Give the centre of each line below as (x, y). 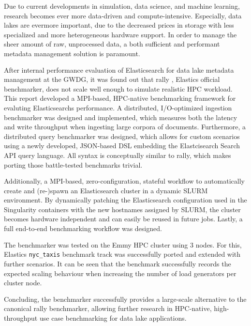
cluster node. (23, 283)
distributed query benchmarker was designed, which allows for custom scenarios (122, 136)
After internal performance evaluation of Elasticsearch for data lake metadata (119, 70)
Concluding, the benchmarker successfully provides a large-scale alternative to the (125, 299)
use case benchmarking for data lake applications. (113, 318)
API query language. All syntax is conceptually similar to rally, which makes (118, 155)
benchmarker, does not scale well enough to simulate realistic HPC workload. (118, 88)
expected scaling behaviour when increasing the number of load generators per (120, 273)
